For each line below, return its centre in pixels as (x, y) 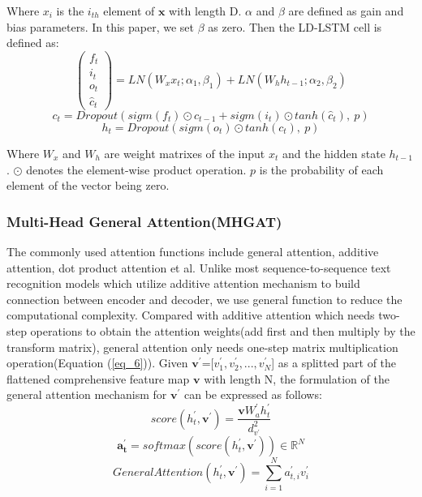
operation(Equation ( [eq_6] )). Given (97, 363)
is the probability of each (321, 169)
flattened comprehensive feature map (98, 378)
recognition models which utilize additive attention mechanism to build (183, 283)
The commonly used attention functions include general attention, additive (193, 251)
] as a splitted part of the (334, 363)
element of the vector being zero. (88, 185)
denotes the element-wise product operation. (136, 169)
